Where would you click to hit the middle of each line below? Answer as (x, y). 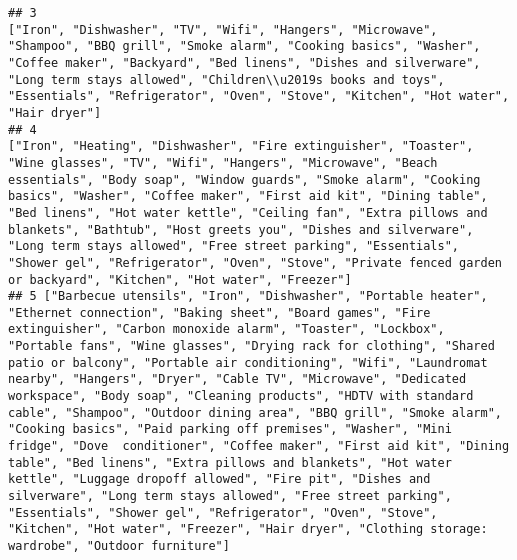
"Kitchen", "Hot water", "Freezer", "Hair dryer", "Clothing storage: (248, 529)
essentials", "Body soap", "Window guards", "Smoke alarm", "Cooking (244, 179)
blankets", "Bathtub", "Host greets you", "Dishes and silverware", (241, 229)
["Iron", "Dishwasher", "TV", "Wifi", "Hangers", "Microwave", (223, 29)
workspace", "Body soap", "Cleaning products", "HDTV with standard (241, 396)
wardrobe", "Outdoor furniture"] (119, 546)
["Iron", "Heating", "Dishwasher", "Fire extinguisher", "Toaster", (241, 146)
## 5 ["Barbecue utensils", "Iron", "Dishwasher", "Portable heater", (248, 296)
